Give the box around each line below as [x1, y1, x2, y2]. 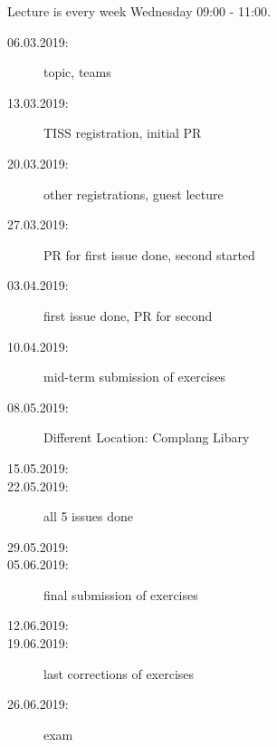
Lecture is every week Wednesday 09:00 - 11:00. [7, 2, 271, 20]
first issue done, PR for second [43, 306, 213, 325]
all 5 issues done [43, 507, 133, 526]
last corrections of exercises [43, 664, 195, 683]
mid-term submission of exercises [43, 367, 226, 386]
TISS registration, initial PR [43, 123, 202, 142]
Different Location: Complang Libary [43, 428, 250, 447]
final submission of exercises [43, 585, 198, 604]
